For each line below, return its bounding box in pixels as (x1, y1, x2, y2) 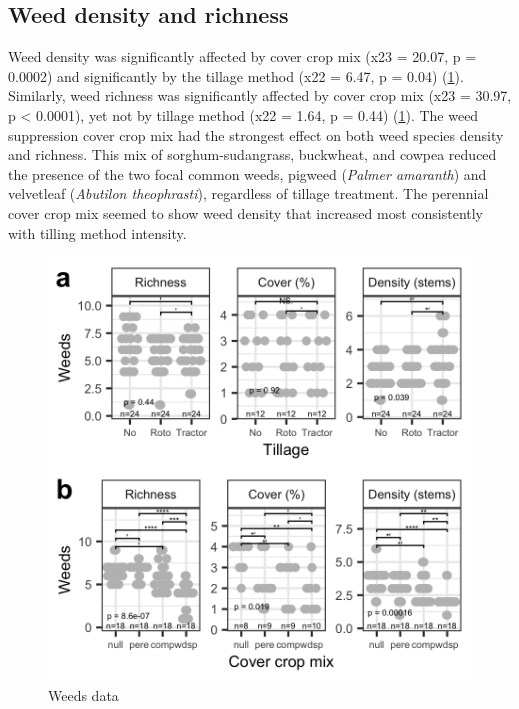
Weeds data (48, 684, 119, 705)
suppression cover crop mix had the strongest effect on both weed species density (8, 124, 504, 145)
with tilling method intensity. (8, 222, 187, 243)
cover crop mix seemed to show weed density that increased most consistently (8, 202, 484, 223)
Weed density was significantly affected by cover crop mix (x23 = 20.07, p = (8, 46, 477, 67)
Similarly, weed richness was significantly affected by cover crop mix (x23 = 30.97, (8, 85, 512, 106)
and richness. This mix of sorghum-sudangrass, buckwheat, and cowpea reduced (8, 144, 497, 165)
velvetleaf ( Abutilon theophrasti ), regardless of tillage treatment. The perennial (8, 183, 489, 204)
